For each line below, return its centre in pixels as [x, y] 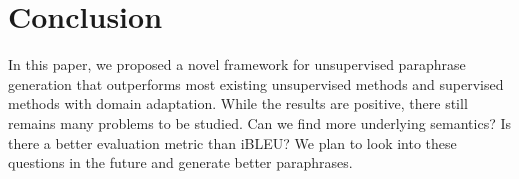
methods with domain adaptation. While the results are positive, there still [238, 103]
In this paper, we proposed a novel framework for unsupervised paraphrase [237, 64]
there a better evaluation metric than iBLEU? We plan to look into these [232, 142]
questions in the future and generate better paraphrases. [180, 162]
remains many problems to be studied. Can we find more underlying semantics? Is [260, 122]
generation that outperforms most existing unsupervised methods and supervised [256, 83]
